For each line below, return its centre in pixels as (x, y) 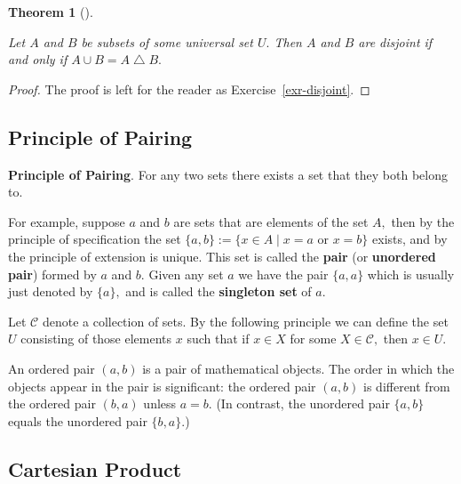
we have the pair (283, 274)
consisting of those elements (96, 339)
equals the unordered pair (78, 420)
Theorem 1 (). (51, 12)
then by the (423, 221)
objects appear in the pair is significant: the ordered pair (162, 386)
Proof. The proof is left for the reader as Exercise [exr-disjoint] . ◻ (189, 89)
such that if (218, 339)
